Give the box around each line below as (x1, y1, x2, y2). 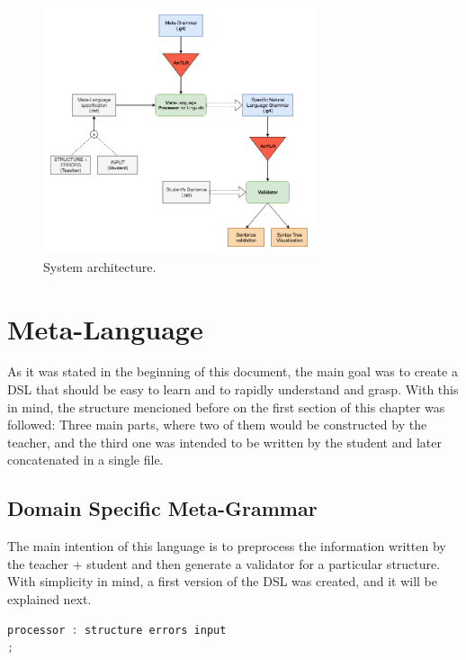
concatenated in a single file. (7, 450, 164, 469)
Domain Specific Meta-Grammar (7, 494, 318, 522)
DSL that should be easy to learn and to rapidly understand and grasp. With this (7, 380, 459, 399)
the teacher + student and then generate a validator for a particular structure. (7, 554, 441, 573)
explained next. (7, 590, 92, 609)
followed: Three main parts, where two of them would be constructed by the (7, 415, 427, 434)
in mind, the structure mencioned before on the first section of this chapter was (7, 397, 445, 416)
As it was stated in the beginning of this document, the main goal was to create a (7, 362, 458, 381)
